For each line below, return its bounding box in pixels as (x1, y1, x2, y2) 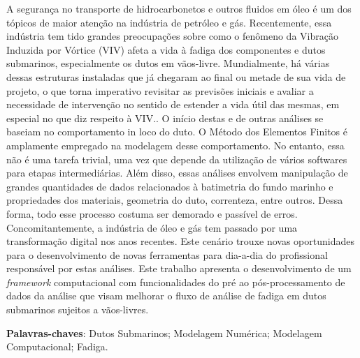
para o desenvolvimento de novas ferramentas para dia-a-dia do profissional (6, 247, 328, 262)
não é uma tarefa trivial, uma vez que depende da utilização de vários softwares (6, 151, 347, 166)
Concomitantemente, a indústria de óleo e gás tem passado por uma (6, 220, 298, 234)
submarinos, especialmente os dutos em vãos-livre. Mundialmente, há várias (6, 56, 330, 70)
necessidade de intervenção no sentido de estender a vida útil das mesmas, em (6, 97, 340, 112)
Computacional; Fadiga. (6, 339, 108, 354)
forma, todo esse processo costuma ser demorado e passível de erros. (6, 206, 298, 221)
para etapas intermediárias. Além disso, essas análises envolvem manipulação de (6, 165, 348, 180)
